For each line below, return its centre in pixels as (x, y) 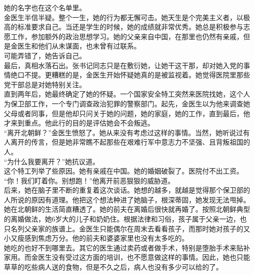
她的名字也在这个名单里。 (45, 7)
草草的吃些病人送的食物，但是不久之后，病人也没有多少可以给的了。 (113, 267)
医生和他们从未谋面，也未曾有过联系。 (79, 46)
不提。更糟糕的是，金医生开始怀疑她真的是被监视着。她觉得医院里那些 (137, 75)
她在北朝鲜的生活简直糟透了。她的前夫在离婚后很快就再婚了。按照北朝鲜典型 (127, 209)
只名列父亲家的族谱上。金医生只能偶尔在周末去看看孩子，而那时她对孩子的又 (127, 228)
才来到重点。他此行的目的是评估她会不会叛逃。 (79, 123)
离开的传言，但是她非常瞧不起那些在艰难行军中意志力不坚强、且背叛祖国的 (130, 142)
